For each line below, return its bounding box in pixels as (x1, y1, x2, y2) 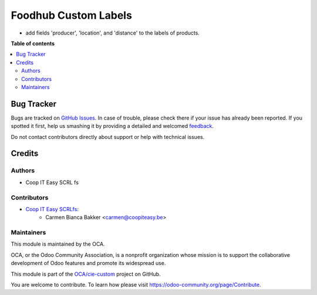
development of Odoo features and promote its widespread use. (11, 260, 166, 267)
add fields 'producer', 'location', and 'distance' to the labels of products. (25, 29, 200, 36)
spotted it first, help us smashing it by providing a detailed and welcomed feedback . (11, 123, 214, 130)
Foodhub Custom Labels (11, 9, 132, 22)
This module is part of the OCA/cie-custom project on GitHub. (11, 270, 161, 277)
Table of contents (11, 40, 55, 47)
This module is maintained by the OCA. (11, 240, 105, 247)
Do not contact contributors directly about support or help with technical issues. (11, 133, 205, 140)
